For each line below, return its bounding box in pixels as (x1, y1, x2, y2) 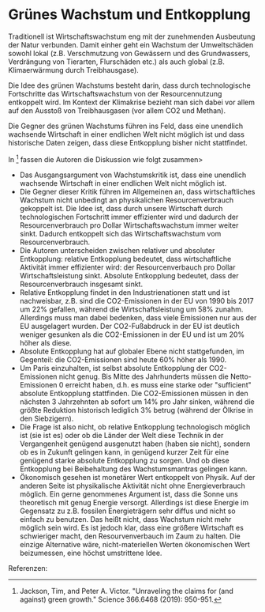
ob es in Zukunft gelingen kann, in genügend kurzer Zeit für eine (19, 447, 230, 456)
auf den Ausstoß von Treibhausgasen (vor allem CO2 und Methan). (8, 105, 226, 115)
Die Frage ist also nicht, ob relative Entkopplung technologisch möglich (19, 421, 251, 432)
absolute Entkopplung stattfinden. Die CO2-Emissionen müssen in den (19, 388, 248, 398)
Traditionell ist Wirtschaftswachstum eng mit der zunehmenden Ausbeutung (8, 32, 256, 41)
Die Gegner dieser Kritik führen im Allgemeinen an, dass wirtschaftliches (19, 187, 256, 196)
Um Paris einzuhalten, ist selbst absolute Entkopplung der (19, 363, 207, 372)
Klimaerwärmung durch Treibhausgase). (8, 65, 140, 74)
